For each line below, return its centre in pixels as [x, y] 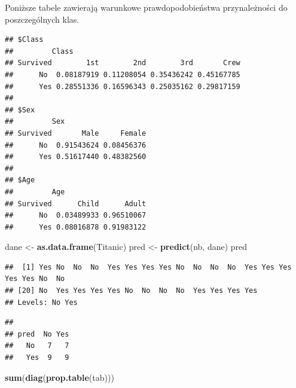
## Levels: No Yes [41, 302]
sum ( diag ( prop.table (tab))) [59, 377]
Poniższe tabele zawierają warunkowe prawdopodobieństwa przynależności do [146, 7]
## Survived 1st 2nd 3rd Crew [123, 63]
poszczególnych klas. [42, 19]
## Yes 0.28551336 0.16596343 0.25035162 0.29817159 [123, 86]
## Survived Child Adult [76, 204]
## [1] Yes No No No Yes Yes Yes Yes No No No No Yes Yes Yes [148, 267]
